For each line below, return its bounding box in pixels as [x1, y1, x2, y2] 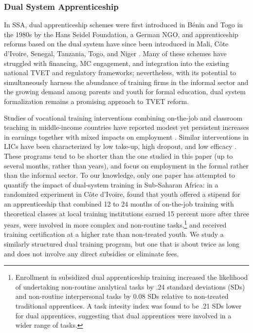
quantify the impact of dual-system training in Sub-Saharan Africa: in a [4, 179, 218, 189]
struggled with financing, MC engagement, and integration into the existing [4, 58, 229, 68]
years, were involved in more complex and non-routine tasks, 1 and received [4, 218, 227, 229]
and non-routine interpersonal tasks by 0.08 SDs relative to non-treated [15, 291, 229, 301]
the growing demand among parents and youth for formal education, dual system [4, 86, 246, 97]
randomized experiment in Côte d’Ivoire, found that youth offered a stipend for [4, 189, 240, 199]
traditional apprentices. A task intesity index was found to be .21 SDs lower [15, 300, 242, 311]
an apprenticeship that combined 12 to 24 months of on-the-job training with [4, 198, 234, 208]
